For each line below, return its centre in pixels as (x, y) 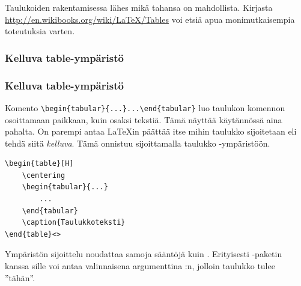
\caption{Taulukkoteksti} (74, 223)
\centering (44, 175)
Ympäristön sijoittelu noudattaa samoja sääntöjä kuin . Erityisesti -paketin (144, 254)
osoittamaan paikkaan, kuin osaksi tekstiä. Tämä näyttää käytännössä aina (144, 119)
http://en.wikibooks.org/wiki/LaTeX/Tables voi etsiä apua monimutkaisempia (150, 19)
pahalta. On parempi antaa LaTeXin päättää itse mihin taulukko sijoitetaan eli (151, 131)
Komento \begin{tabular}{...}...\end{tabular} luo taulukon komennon (145, 107)
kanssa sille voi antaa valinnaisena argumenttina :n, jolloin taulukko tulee (140, 266)
